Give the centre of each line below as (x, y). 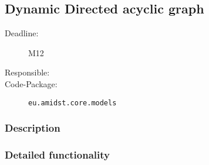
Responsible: (27, 72)
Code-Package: (31, 83)
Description (33, 128)
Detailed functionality (57, 154)
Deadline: (22, 33)
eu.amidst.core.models (73, 103)
